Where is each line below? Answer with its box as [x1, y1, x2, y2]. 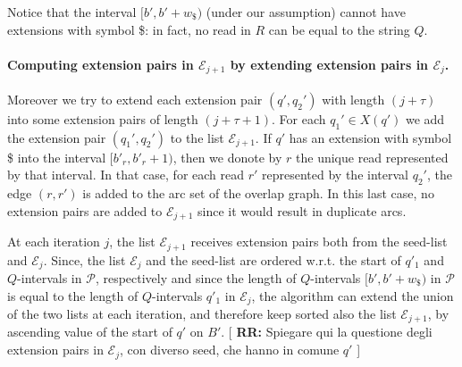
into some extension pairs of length [7, 109, 198, 128]
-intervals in [17, 268, 82, 287]
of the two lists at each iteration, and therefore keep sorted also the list [7, 304, 397, 323]
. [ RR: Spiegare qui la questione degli [221, 322, 433, 341]
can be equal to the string [268, 20, 410, 38]
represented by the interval [262, 165, 408, 184]
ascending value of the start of [7, 322, 172, 341]
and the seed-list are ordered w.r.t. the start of [146, 250, 401, 269]
